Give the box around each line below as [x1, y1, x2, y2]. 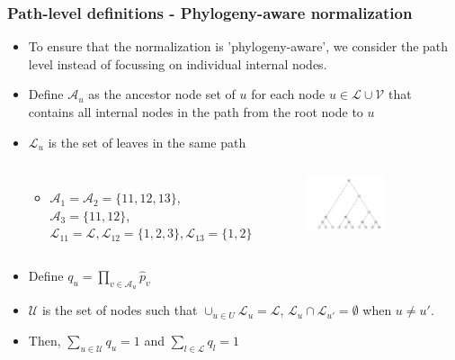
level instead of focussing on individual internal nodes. [28, 54, 327, 73]
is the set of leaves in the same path [48, 132, 246, 151]
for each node [251, 85, 326, 103]
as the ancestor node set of [88, 85, 236, 103]
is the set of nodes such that [41, 301, 198, 319]
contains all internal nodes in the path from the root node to [28, 103, 363, 121]
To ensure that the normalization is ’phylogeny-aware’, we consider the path [28, 37, 449, 56]
